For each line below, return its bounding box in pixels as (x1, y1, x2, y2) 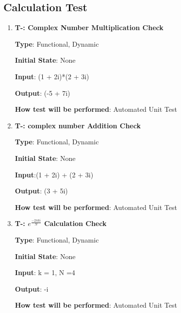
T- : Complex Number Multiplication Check (15, 22, 164, 33)
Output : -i (15, 283, 49, 294)
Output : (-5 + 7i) (15, 87, 70, 98)
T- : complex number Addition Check (15, 120, 141, 130)
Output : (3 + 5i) (15, 186, 68, 196)
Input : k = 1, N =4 (15, 267, 75, 278)
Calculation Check (44, 218, 107, 228)
